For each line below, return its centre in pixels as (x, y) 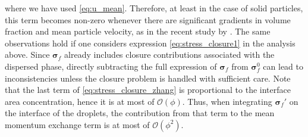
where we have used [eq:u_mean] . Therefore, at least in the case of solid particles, (154, 8)
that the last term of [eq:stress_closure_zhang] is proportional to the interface (148, 90)
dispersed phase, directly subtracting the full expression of (111, 66)
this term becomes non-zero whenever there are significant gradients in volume (148, 19)
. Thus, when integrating (227, 101)
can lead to (283, 66)
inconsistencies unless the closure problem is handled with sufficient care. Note (148, 78)
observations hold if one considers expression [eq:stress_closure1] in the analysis (150, 43)
